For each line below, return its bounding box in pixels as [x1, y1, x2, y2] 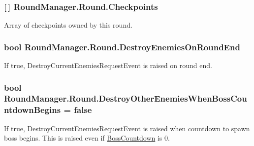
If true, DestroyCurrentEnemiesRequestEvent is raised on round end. [4, 60, 212, 71]
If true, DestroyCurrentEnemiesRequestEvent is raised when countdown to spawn [4, 123, 250, 133]
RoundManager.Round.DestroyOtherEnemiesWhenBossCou [4, 92, 247, 105]
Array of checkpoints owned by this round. [4, 20, 132, 30]
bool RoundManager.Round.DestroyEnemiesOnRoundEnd [4, 40, 240, 53]
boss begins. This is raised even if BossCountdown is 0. [4, 133, 170, 143]
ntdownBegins [4, 104, 61, 116]
